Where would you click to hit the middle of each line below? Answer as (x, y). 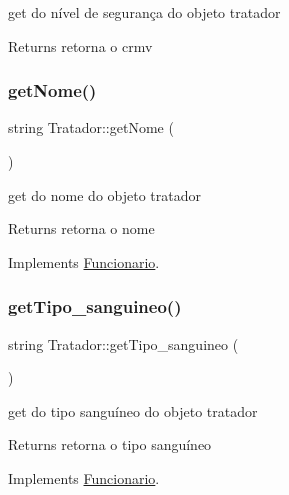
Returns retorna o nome (81, 228)
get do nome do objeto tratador (104, 194)
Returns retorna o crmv (80, 45)
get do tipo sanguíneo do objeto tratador (133, 410)
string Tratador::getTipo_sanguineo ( (123, 343)
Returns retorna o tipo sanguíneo (110, 444)
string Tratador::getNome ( (91, 127)
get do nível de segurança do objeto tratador (144, 12)
